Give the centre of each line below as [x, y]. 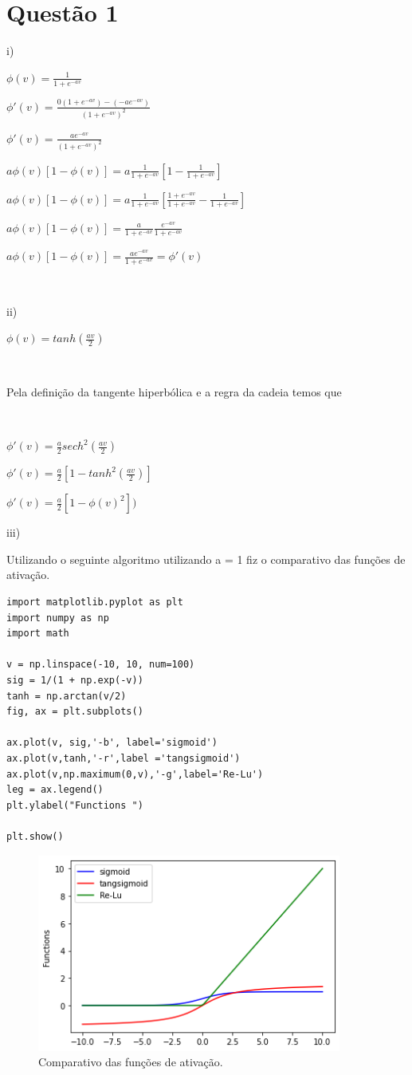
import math [38, 634]
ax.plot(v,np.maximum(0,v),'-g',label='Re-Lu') [135, 774]
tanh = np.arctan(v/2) [67, 696]
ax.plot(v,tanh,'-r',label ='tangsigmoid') [124, 758]
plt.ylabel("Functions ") [75, 805]
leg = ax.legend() [55, 790]
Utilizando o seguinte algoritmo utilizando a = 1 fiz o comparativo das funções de [206, 559]
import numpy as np [58, 618]
